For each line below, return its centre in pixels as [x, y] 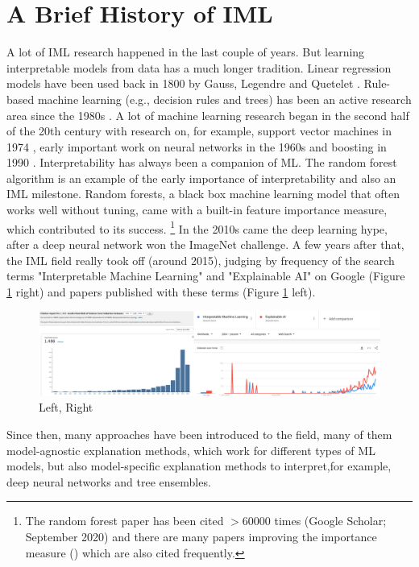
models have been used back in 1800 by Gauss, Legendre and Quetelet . [183, 83]
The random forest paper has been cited [124, 521]
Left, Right [66, 407]
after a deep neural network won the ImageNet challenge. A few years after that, [205, 244]
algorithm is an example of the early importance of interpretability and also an [201, 178]
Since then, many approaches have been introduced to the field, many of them [199, 435]
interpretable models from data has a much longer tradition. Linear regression [199, 67]
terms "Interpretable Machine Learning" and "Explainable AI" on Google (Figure [206, 276]
